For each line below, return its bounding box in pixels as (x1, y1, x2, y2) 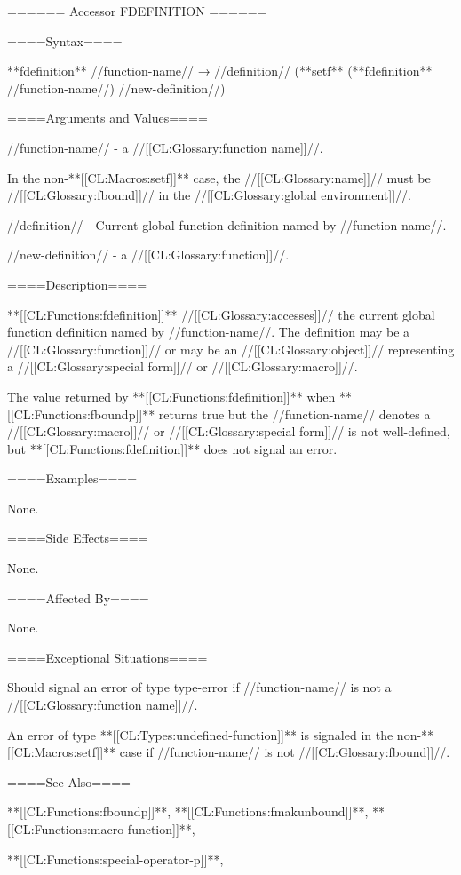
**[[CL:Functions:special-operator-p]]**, (7, 849, 224, 868)
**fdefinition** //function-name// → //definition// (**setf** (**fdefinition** (7, 61, 433, 80)
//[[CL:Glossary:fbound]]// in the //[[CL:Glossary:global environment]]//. (7, 186, 411, 204)
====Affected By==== (7, 588, 149, 607)
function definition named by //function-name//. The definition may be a (7, 322, 410, 341)
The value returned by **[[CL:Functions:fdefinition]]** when (7, 386, 336, 405)
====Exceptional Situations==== (7, 648, 208, 666)
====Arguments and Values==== (7, 108, 208, 127)
